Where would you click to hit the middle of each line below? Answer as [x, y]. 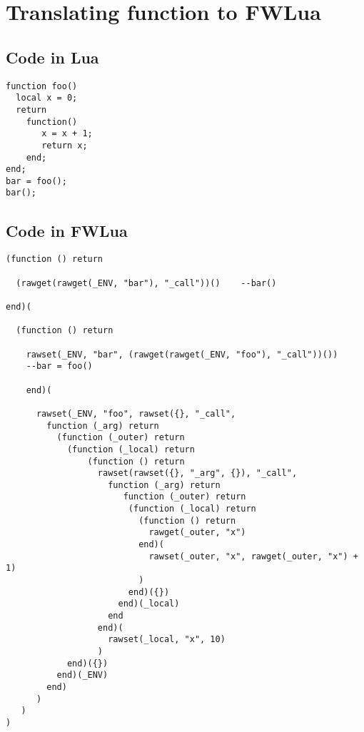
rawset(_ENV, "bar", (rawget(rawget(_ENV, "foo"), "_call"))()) [182, 354]
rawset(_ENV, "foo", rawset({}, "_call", [136, 413]
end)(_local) [149, 604]
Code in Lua [52, 57]
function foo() [42, 86]
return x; [65, 145]
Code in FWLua [67, 230]
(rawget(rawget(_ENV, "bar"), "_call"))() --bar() [146, 283]
